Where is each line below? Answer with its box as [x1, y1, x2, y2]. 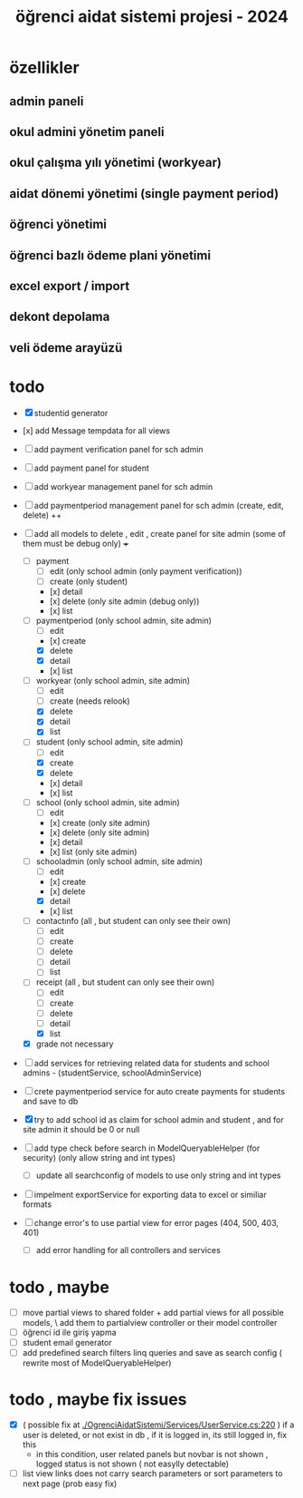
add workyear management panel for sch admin [33, 481, 213, 491]
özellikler [9, 57, 80, 78]
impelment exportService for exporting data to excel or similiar [33, 1189, 267, 1200]
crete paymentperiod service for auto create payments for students [33, 1085, 286, 1096]
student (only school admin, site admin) [35, 736, 184, 747]
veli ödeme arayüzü [9, 340, 123, 355]
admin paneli [9, 93, 84, 109]
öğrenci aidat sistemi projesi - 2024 [14, 6, 289, 27]
